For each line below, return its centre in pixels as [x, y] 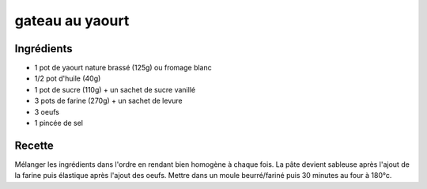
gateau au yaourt [72, 21]
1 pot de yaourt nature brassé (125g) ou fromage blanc [123, 68]
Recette [34, 145]
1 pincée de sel [59, 123]
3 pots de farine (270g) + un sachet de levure [108, 101]
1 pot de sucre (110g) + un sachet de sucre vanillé [115, 89]
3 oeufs [47, 112]
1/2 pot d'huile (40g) [68, 78]
